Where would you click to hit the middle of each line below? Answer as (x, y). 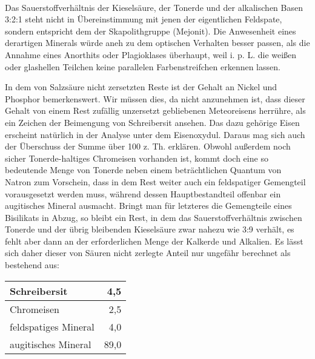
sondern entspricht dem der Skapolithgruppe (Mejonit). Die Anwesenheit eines (151, 31)
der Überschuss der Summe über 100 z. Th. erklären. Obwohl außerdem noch (148, 146)
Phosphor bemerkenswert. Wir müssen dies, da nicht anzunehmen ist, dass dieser (155, 98)
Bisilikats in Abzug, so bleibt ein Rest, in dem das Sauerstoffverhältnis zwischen (154, 217)
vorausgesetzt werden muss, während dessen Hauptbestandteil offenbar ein (143, 193)
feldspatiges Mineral (52, 326)
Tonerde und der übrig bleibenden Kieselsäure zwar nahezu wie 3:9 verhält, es (150, 229)
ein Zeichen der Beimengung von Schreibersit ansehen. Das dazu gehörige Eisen (152, 122)
